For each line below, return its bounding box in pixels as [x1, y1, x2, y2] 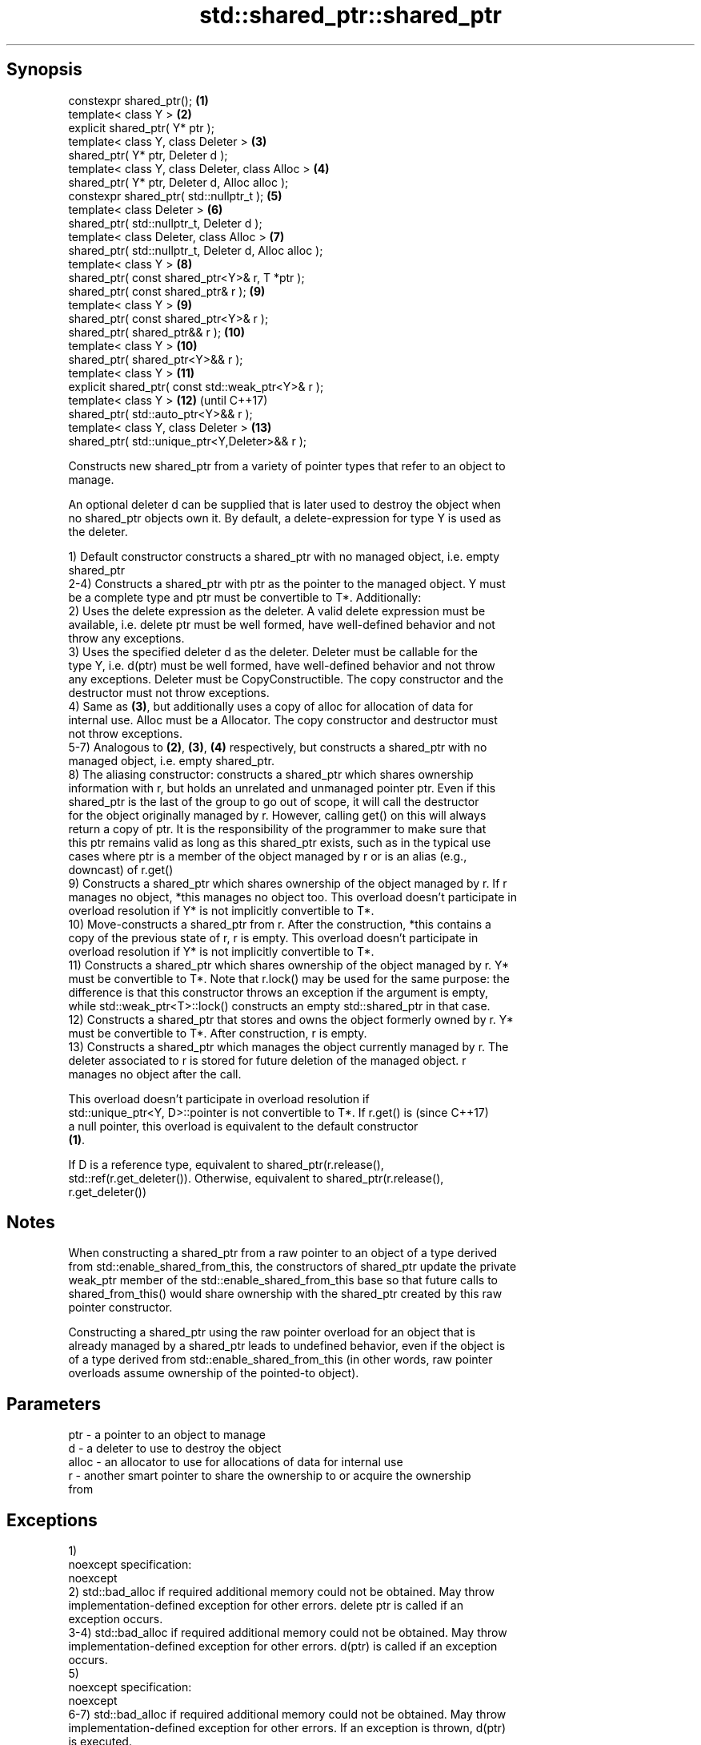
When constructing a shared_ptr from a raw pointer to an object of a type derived [68, 1246, 498, 1260]
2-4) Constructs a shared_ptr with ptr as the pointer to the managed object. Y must [68, 576, 506, 590]
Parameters [6, 1393, 101, 1414]
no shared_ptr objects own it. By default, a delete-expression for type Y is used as [68, 510, 502, 525]
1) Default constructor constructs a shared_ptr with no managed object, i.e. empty [68, 549, 500, 563]
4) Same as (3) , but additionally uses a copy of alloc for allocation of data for [68, 699, 474, 713]
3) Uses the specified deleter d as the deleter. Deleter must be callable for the [68, 644, 478, 659]
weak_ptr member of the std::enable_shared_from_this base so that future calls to [68, 1273, 498, 1288]
